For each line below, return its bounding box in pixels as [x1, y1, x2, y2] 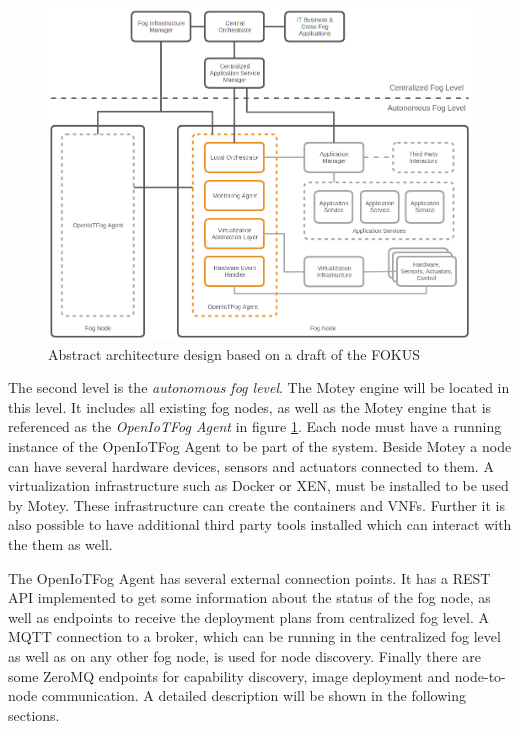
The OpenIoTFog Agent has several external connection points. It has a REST [8, 567, 491, 588]
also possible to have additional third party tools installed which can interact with [8, 514, 512, 535]
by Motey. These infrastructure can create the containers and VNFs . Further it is [8, 494, 505, 515]
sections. [8, 704, 60, 725]
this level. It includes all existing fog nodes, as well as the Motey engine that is [8, 396, 492, 417]
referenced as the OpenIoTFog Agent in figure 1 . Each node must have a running [8, 416, 502, 437]
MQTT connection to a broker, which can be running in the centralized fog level [8, 626, 501, 647]
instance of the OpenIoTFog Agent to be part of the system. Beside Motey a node [8, 435, 512, 456]
